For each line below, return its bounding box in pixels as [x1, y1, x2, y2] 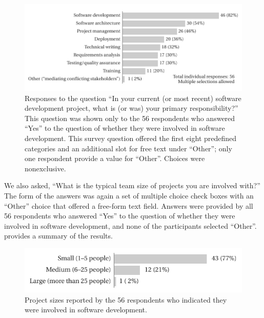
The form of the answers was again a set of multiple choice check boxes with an [4, 190, 254, 201]
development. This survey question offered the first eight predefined [25, 133, 237, 143]
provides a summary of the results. [4, 230, 113, 241]
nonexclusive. [25, 163, 66, 173]
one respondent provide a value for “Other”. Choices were [25, 153, 205, 164]
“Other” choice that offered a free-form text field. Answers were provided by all [4, 200, 253, 211]
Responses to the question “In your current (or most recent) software [25, 92, 241, 103]
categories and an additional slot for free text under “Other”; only [25, 143, 232, 153]
